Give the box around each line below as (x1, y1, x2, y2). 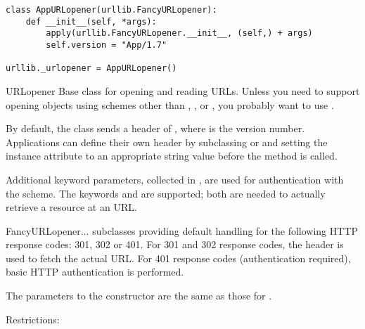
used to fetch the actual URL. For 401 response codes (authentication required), (6, 250, 351, 265)
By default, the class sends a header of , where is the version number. (6, 121, 305, 136)
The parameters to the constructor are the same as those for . (6, 288, 272, 303)
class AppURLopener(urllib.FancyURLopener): (6, 5, 217, 15)
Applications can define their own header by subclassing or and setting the (6, 134, 328, 149)
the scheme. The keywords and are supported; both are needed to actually (6, 186, 326, 200)
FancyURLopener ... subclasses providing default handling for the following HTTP (6, 223, 359, 238)
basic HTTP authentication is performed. (6, 264, 184, 279)
